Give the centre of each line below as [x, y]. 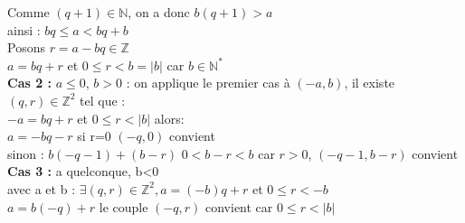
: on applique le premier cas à [208, 83]
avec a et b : [42, 188]
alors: [169, 118]
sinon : [26, 153]
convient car [239, 206]
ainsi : [24, 29]
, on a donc [159, 12]
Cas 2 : [30, 83]
